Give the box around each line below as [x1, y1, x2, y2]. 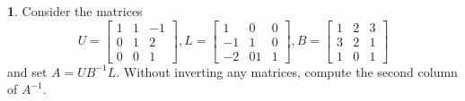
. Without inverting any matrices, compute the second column [116, 62, 458, 80]
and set [7, 62, 48, 80]
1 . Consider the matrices [7, 2, 143, 20]
